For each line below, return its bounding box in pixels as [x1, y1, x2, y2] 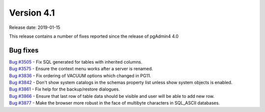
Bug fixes [9, 46, 39, 54]
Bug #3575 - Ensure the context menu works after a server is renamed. [9, 66, 153, 72]
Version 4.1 [9, 7, 55, 18]
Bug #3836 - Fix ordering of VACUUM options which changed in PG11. [9, 72, 152, 78]
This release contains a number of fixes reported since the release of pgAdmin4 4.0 [9, 33, 179, 39]
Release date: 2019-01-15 [9, 24, 61, 30]
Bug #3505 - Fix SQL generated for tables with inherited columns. [9, 59, 142, 65]
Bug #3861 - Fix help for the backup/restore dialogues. [9, 86, 120, 92]
